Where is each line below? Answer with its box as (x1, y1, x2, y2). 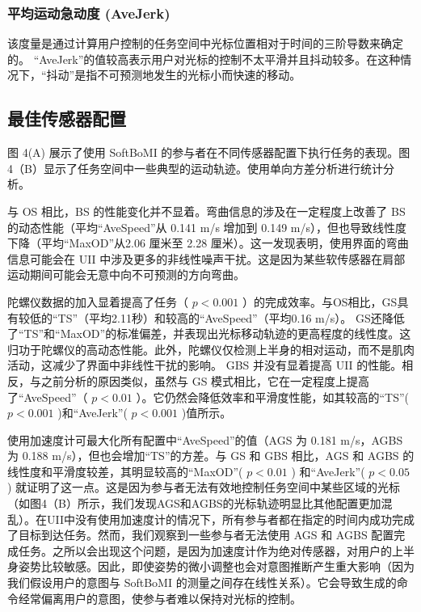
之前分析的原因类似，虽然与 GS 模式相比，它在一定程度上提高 (40, 372, 370, 389)
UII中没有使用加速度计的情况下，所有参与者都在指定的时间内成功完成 (46, 510, 415, 527)
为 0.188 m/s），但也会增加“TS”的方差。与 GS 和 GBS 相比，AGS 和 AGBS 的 (7, 447, 415, 464)
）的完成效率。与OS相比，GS (242, 293, 398, 310)
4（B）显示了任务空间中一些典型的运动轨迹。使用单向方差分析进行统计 (7, 159, 383, 176)
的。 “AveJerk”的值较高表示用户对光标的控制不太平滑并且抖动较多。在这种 (7, 50, 401, 67)
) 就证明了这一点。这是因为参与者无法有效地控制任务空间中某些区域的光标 (7, 479, 401, 496)
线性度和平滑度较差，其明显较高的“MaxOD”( (7, 462, 243, 479)
